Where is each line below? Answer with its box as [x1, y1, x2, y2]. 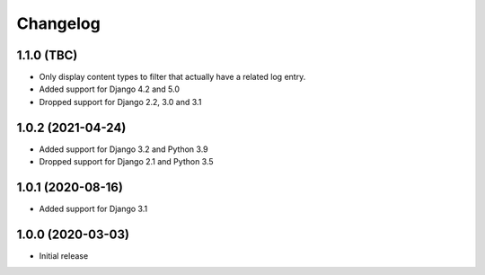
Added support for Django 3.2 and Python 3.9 [39, 144, 208, 155]
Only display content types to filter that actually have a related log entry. [39, 72, 306, 83]
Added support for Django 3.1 [39, 203, 148, 215]
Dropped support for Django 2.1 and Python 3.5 [39, 156, 215, 167]
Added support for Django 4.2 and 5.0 [39, 84, 180, 94]
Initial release [39, 250, 89, 261]
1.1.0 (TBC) [16, 48, 78, 63]
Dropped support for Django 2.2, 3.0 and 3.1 [39, 96, 202, 107]
